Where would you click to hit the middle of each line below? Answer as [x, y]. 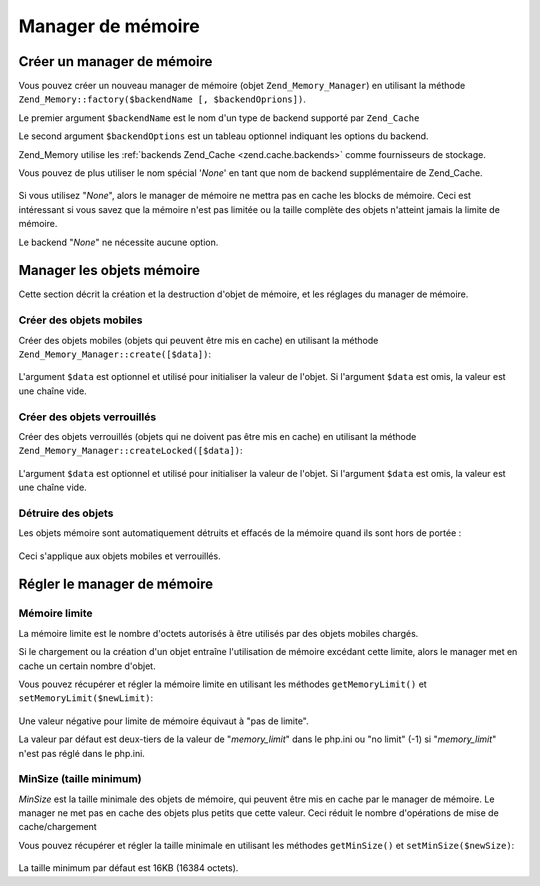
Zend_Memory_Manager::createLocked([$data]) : [131, 451]
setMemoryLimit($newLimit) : [86, 698]
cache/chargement [57, 827]
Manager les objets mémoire [109, 270]
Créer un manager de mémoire [115, 61]
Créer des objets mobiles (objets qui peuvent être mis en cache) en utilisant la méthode [198, 340]
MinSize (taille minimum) [80, 779]
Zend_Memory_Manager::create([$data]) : [115, 354]
